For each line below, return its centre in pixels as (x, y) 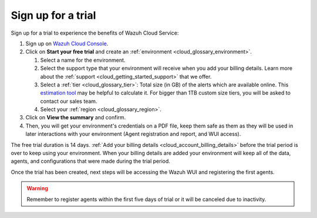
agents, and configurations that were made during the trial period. (90, 161)
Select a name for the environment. (83, 60)
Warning (37, 189)
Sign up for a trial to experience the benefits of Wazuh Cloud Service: (95, 33)
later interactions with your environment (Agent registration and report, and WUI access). (133, 134)
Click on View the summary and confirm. (76, 118)
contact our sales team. (69, 101)
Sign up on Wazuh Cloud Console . (67, 43)
